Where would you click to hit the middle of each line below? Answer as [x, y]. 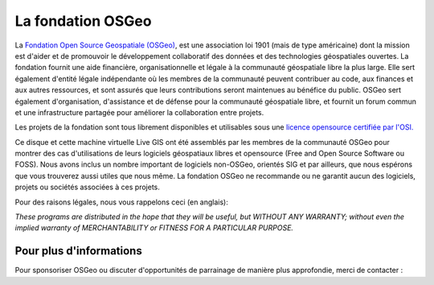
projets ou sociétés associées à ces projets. [87, 187]
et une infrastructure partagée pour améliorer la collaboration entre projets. [139, 112]
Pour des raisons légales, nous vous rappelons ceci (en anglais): [122, 202]
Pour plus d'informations [78, 251]
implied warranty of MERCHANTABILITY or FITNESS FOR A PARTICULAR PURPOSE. [154, 228]
